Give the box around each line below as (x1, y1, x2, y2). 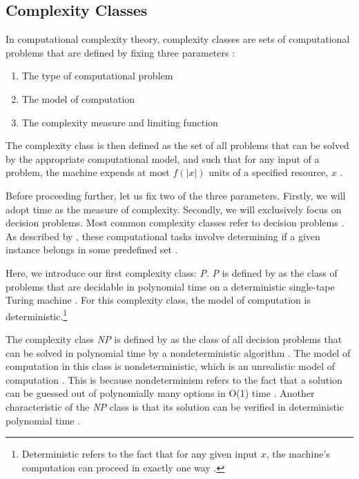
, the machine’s (266, 447, 330, 461)
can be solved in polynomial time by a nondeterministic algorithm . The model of (6, 345, 351, 360)
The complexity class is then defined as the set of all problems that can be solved (6, 138, 349, 153)
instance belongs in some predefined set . (6, 242, 178, 257)
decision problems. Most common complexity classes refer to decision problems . (6, 215, 345, 230)
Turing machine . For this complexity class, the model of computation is (6, 293, 311, 307)
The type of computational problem (21, 68, 173, 83)
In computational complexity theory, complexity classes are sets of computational (6, 32, 350, 46)
